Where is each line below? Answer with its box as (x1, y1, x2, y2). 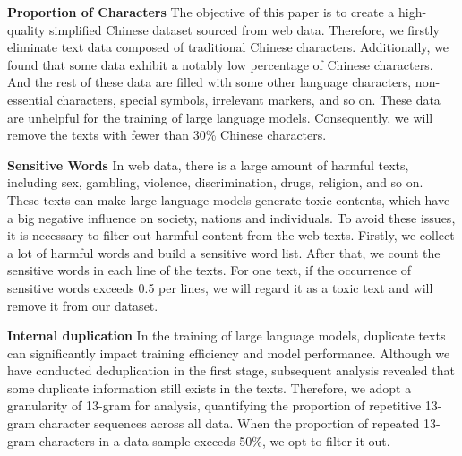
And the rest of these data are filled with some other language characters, (7, 73, 412, 91)
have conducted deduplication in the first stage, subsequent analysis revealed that (7, 361, 455, 380)
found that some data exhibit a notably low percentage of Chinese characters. (7, 55, 433, 73)
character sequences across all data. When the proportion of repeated (38, 414, 420, 433)
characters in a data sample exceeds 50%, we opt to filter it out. (38, 431, 390, 450)
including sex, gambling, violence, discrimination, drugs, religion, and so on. (7, 173, 423, 192)
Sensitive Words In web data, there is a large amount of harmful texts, (7, 155, 409, 174)
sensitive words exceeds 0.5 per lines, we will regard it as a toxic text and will (7, 278, 433, 297)
